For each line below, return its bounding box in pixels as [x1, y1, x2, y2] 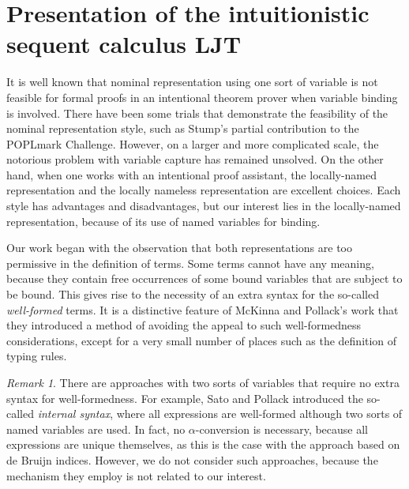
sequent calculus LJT [6, 28, 242, 60]
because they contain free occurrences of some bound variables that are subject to [6, 270, 403, 287]
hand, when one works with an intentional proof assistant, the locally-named [6, 166, 377, 182]
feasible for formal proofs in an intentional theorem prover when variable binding [6, 88, 398, 105]
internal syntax [37, 405, 111, 422]
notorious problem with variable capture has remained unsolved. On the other [6, 151, 384, 167]
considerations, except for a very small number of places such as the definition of [6, 332, 397, 348]
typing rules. [6, 348, 67, 364]
